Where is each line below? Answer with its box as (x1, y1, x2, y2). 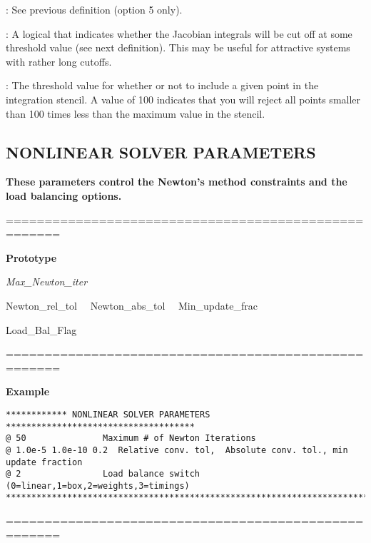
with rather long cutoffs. (6, 54, 112, 68)
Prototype (6, 250, 57, 265)
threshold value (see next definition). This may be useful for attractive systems (6, 40, 350, 55)
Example (6, 384, 50, 399)
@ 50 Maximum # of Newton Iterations (6, 433, 256, 444)
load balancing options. (6, 188, 122, 203)
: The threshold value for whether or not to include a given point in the (6, 78, 319, 93)
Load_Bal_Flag (6, 322, 77, 337)
